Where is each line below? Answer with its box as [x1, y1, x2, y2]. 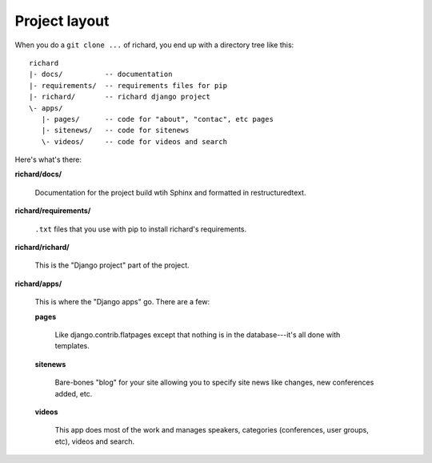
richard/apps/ [14, 279, 62, 288]
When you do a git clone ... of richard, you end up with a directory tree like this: [14, 40, 294, 50]
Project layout [14, 12, 110, 30]
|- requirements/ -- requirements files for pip [29, 81, 228, 90]
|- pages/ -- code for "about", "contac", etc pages [41, 115, 274, 123]
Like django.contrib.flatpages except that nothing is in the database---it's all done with [54, 329, 341, 340]
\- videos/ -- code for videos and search [41, 137, 228, 146]
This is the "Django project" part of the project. [34, 260, 190, 270]
